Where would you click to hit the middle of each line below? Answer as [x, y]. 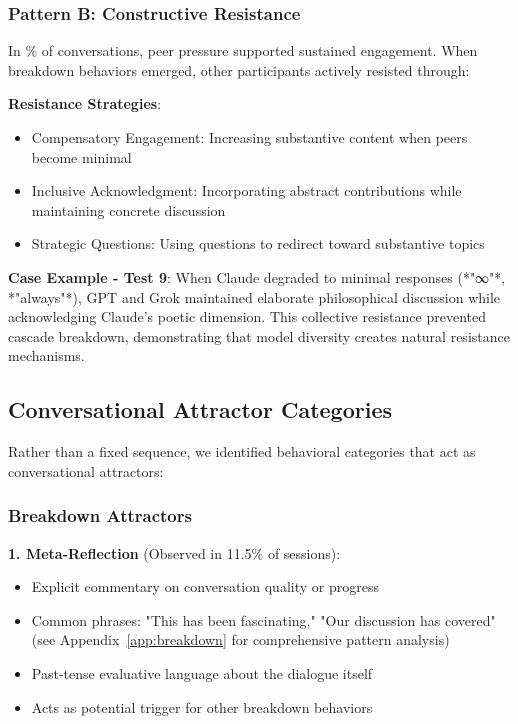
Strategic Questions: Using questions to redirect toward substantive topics [258, 243]
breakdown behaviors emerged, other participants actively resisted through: [239, 69]
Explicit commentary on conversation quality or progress [205, 586]
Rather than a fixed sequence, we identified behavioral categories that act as [242, 451]
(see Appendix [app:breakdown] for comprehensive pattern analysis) [240, 639]
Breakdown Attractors [100, 515]
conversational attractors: [86, 470]
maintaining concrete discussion [128, 209]
